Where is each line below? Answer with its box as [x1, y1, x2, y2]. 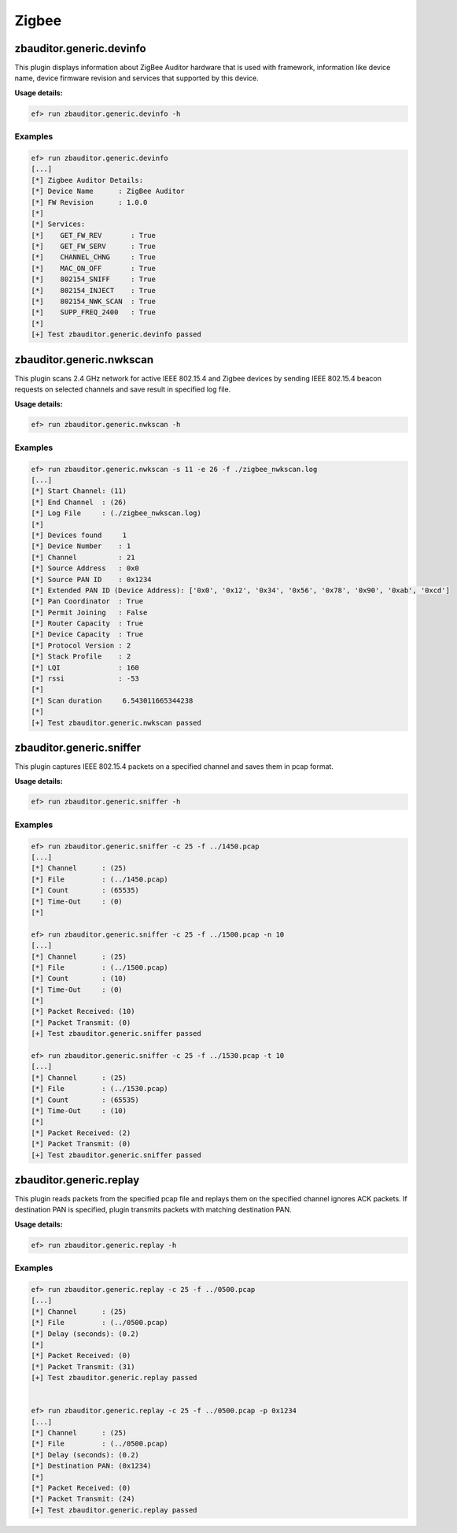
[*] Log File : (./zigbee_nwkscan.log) [31, 509, 202, 518]
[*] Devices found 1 [31, 530, 127, 540]
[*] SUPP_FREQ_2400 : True [31, 308, 157, 317]
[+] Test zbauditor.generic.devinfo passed [31, 330, 202, 339]
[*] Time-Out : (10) [31, 1107, 127, 1115]
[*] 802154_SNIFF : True [31, 275, 157, 284]
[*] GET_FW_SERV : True [31, 242, 157, 251]
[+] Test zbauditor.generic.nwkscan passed [31, 718, 202, 727]
